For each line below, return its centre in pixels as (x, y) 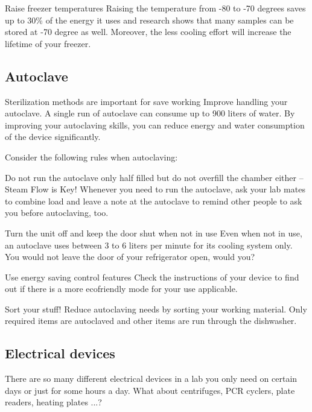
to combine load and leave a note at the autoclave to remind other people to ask (154, 201)
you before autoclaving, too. (57, 213)
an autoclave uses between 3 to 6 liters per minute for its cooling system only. (149, 245)
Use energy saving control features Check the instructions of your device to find (152, 277)
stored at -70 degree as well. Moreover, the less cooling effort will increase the (148, 32)
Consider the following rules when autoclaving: (91, 157)
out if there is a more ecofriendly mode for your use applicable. (121, 289)
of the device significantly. (53, 137)
